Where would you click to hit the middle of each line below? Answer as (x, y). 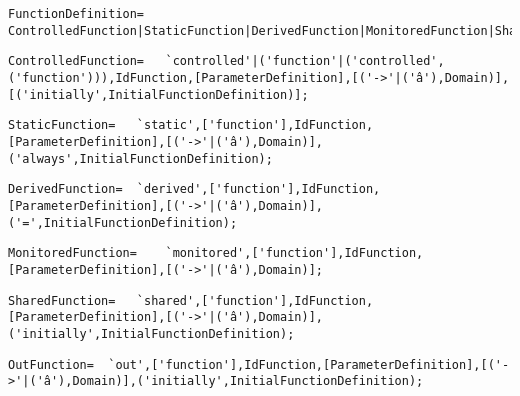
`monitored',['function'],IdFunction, (294, 253)
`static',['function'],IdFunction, (255, 125)
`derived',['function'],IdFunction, (258, 189)
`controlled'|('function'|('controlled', (305, 61)
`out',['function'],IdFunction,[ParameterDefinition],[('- (309, 364)
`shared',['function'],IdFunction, (255, 300)
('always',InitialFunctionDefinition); (140, 158)
